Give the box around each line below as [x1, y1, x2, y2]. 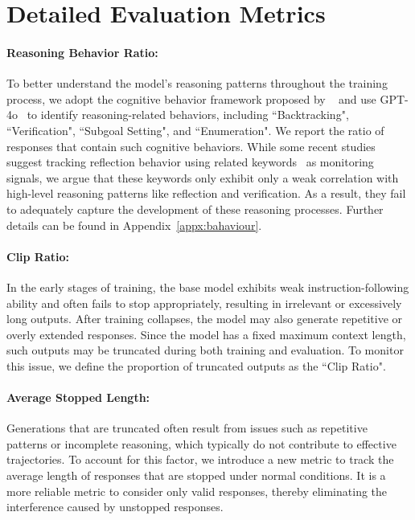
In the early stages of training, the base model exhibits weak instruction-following [6, 278, 409, 295]
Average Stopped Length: [6, 389, 150, 406]
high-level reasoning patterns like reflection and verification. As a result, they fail [6, 185, 406, 202]
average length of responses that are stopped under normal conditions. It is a [6, 467, 386, 484]
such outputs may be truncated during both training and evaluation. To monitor [6, 342, 404, 358]
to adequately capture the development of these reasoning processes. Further [6, 200, 384, 217]
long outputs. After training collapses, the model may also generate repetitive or [6, 310, 403, 327]
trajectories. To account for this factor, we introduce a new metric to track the [6, 451, 394, 468]
